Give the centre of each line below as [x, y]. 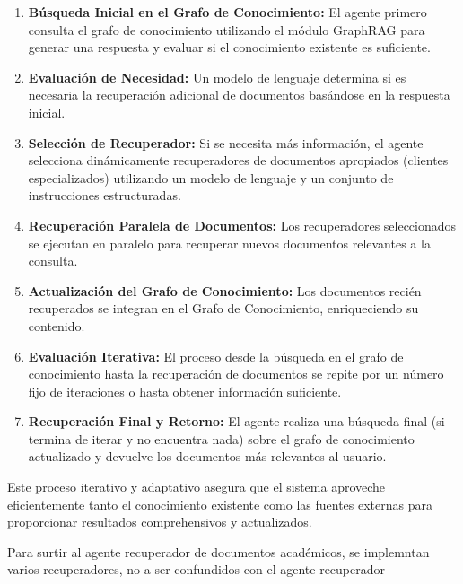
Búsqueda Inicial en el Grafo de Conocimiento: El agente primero [227, 12]
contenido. [57, 325]
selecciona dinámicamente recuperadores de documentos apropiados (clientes [238, 160]
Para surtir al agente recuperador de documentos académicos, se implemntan [218, 551]
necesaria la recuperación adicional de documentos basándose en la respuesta [239, 95]
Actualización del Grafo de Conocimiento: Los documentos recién [225, 290]
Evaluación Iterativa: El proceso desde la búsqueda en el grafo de [216, 356]
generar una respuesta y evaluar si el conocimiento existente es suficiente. [229, 47]
